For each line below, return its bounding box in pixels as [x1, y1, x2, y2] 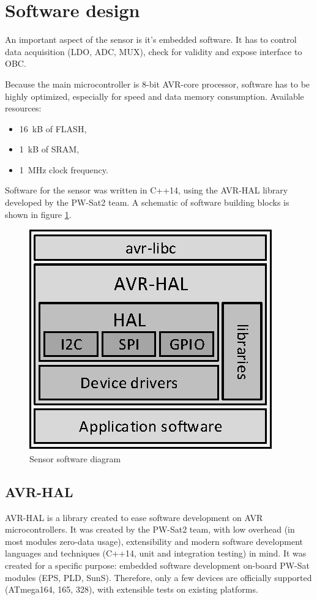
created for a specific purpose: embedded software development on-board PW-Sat [5, 559, 310, 572]
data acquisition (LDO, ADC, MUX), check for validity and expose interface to [5, 45, 302, 58]
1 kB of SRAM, [19, 143, 80, 156]
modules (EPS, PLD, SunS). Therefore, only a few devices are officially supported [5, 571, 312, 583]
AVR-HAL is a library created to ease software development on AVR [5, 511, 263, 523]
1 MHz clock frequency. [19, 163, 108, 176]
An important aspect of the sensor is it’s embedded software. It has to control [5, 33, 297, 46]
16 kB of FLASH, [19, 122, 87, 135]
